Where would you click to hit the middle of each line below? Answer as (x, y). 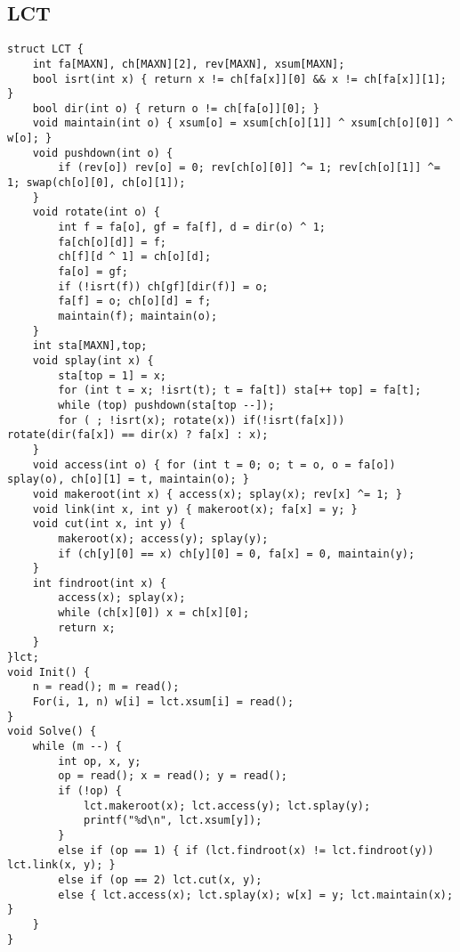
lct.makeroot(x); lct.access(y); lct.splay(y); (227, 806)
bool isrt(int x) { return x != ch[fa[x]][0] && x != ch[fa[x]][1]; (239, 79)
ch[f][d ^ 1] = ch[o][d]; (135, 257)
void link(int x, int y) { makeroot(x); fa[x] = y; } (195, 509)
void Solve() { (52, 732)
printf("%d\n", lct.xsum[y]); (173, 821)
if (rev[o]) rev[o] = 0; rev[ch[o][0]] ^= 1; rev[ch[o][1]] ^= (249, 168)
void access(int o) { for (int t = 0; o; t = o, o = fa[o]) (214, 464)
